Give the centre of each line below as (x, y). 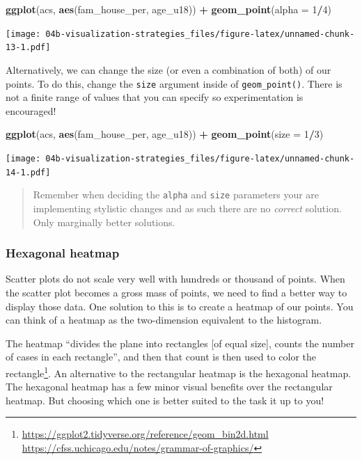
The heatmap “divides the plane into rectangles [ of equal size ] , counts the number (180, 343)
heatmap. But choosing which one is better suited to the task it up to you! (165, 400)
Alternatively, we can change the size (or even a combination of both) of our (168, 69)
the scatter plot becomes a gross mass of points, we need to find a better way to (176, 292)
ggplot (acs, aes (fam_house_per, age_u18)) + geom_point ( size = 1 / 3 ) (165, 134)
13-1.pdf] (28, 48)
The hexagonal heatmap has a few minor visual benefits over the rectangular (169, 387)
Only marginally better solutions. (104, 222)
